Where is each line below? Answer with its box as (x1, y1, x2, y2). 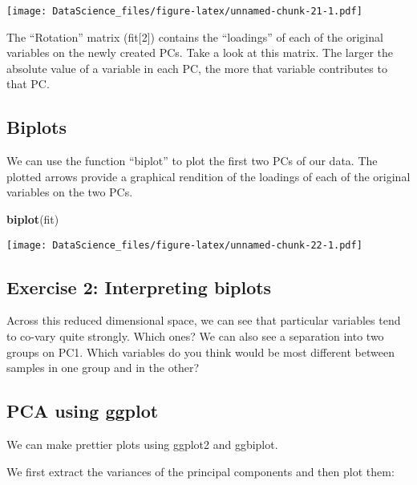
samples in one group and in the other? (6, 359, 200, 376)
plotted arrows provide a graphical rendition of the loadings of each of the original (6, 168, 411, 184)
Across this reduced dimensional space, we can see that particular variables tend (6, 312, 401, 329)
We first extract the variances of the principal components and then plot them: (6, 463, 395, 479)
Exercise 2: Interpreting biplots (6, 274, 272, 299)
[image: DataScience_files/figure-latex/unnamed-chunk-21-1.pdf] (6, 6, 362, 17)
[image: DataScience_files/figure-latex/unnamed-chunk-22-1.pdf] (6, 239, 362, 251)
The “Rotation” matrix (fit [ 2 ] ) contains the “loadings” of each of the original (6, 28, 383, 45)
